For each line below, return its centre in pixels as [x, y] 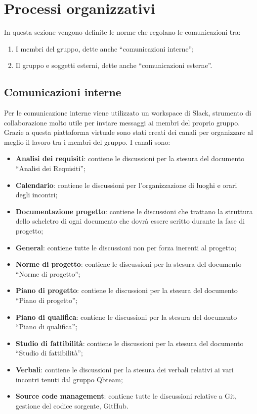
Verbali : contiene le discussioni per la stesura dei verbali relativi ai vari [125, 369]
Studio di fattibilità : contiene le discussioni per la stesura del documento [129, 343]
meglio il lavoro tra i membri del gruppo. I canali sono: [87, 142]
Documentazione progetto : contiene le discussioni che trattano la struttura [134, 211]
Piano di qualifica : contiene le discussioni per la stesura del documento [126, 317]
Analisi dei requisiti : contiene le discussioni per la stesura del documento [130, 158]
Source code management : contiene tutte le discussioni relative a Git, [126, 396]
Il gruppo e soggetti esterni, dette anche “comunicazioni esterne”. [114, 65]
